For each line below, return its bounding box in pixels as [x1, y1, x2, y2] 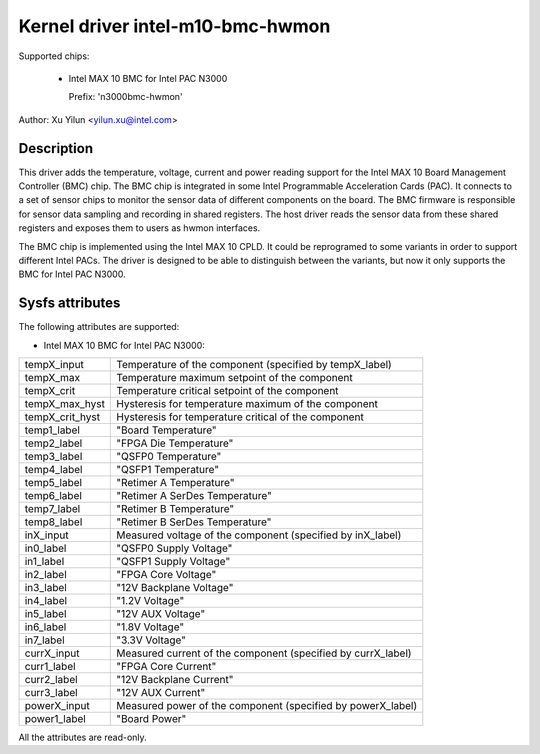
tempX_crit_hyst [24, 410, 100, 424]
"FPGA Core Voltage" [116, 568, 217, 582]
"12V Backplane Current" [116, 673, 234, 687]
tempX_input [24, 358, 85, 372]
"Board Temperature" [116, 423, 217, 437]
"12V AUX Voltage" [116, 607, 206, 621]
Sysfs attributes [18, 295, 121, 312]
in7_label [24, 633, 65, 647]
